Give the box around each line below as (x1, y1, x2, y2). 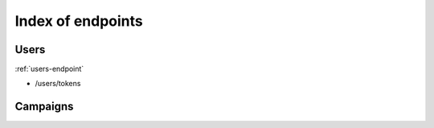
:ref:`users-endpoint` (14, 64, 84, 74)
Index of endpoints (14, 12, 144, 30)
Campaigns (14, 100, 74, 114)
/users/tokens (35, 79, 81, 89)
